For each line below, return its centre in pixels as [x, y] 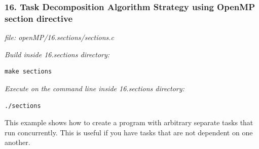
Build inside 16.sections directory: [57, 54]
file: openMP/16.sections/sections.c [59, 37]
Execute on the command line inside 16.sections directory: [95, 88]
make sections [28, 72]
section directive [39, 18]
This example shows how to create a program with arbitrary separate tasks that [129, 122]
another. [17, 142]
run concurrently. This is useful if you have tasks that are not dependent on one [129, 132]
